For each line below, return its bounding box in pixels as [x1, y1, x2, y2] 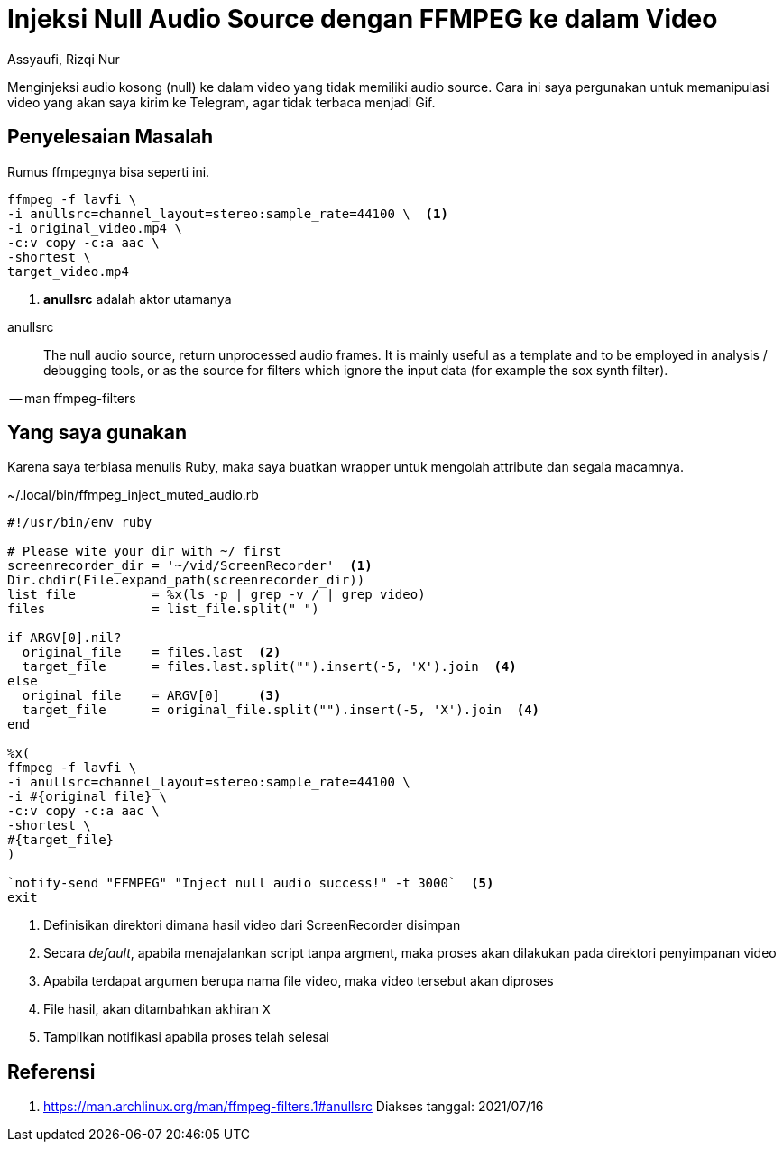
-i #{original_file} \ [7, 789, 168, 804]
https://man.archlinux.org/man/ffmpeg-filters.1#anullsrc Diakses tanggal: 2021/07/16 [43, 1098, 544, 1115]
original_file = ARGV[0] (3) [22, 688, 281, 703]
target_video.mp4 [7, 263, 129, 279]
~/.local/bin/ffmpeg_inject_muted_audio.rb [7, 487, 259, 503]
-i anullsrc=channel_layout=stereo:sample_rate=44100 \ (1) [7, 206, 448, 221]
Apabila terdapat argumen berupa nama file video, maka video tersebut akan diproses [43, 973, 554, 989]
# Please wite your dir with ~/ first [7, 544, 281, 559]
